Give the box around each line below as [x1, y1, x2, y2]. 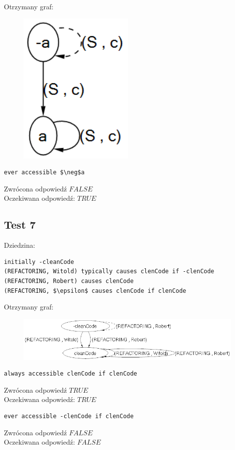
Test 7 [4, 217, 36, 232]
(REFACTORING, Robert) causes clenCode [4, 277, 134, 284]
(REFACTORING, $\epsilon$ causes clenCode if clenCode [4, 287, 187, 294]
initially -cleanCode [4, 258, 74, 265]
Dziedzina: [4, 240, 35, 250]
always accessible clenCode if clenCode [4, 370, 138, 378]
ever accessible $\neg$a [4, 169, 85, 176]
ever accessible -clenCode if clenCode [4, 412, 134, 420]
